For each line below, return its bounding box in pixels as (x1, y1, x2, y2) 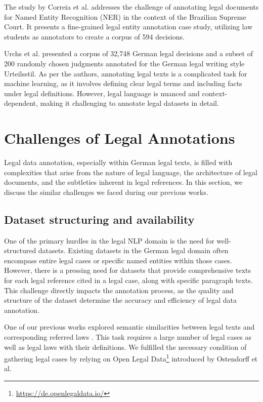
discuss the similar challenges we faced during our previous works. (4, 186, 208, 197)
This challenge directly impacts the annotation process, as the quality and (4, 285, 234, 295)
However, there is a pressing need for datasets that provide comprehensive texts (4, 265, 251, 275)
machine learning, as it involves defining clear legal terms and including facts (4, 78, 242, 89)
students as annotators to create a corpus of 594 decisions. (4, 31, 185, 42)
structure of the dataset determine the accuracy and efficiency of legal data (4, 295, 237, 305)
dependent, (4, 98, 38, 108)
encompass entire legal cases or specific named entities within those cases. (4, 255, 232, 265)
